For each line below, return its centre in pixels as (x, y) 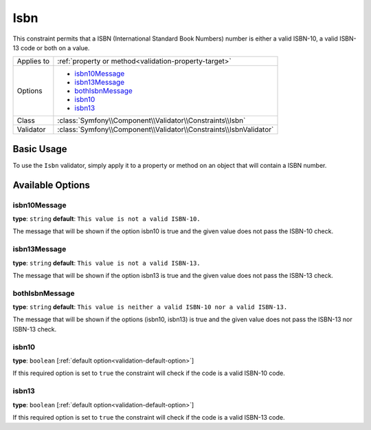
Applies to (33, 61)
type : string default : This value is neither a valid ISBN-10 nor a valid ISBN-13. (150, 307)
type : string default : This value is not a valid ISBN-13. (106, 263)
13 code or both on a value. (51, 47)
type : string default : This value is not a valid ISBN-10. (106, 219)
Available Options (52, 185)
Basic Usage (40, 149)
